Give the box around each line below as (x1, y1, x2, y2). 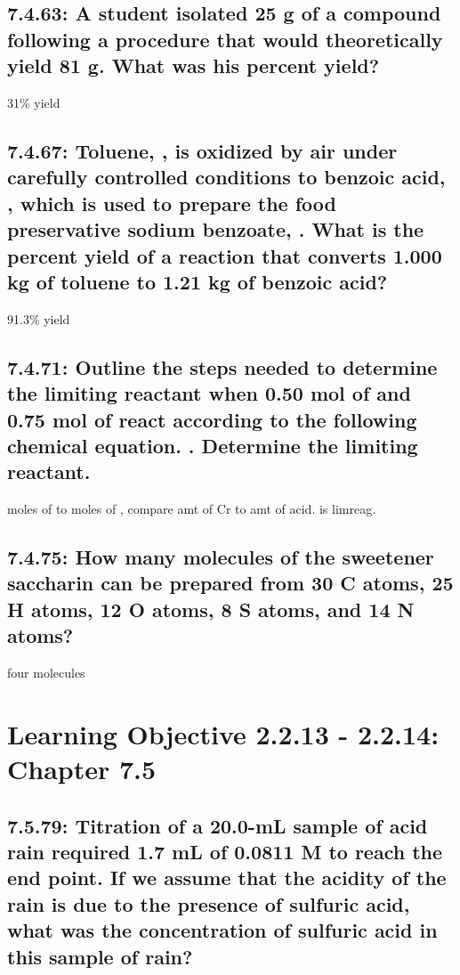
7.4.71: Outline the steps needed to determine (7, 353, 438, 380)
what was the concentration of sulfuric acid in (7, 916, 438, 944)
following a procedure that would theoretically (7, 25, 443, 53)
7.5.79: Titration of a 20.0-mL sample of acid (7, 811, 428, 839)
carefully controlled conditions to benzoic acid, (7, 163, 446, 191)
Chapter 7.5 (7, 751, 157, 787)
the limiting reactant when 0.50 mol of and (7, 379, 411, 407)
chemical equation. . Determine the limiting (7, 431, 418, 459)
